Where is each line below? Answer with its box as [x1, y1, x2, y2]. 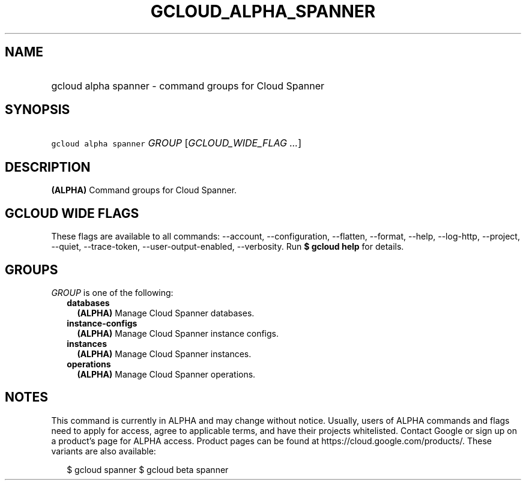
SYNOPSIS [5, 102, 70, 118]
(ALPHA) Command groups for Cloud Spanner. [51, 185, 237, 196]
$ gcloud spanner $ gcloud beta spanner [67, 464, 229, 475]
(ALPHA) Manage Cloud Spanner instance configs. [77, 328, 279, 339]
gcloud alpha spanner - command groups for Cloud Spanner [51, 79, 324, 92]
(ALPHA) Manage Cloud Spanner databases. [77, 307, 255, 318]
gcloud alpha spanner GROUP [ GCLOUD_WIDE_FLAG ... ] [51, 137, 302, 149]
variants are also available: [51, 445, 156, 456]
